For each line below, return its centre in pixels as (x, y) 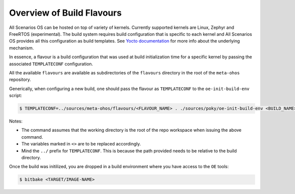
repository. (20, 80)
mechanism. (21, 48)
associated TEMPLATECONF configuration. (51, 64)
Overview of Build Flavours (65, 13)
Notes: (16, 121)
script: (15, 96)
